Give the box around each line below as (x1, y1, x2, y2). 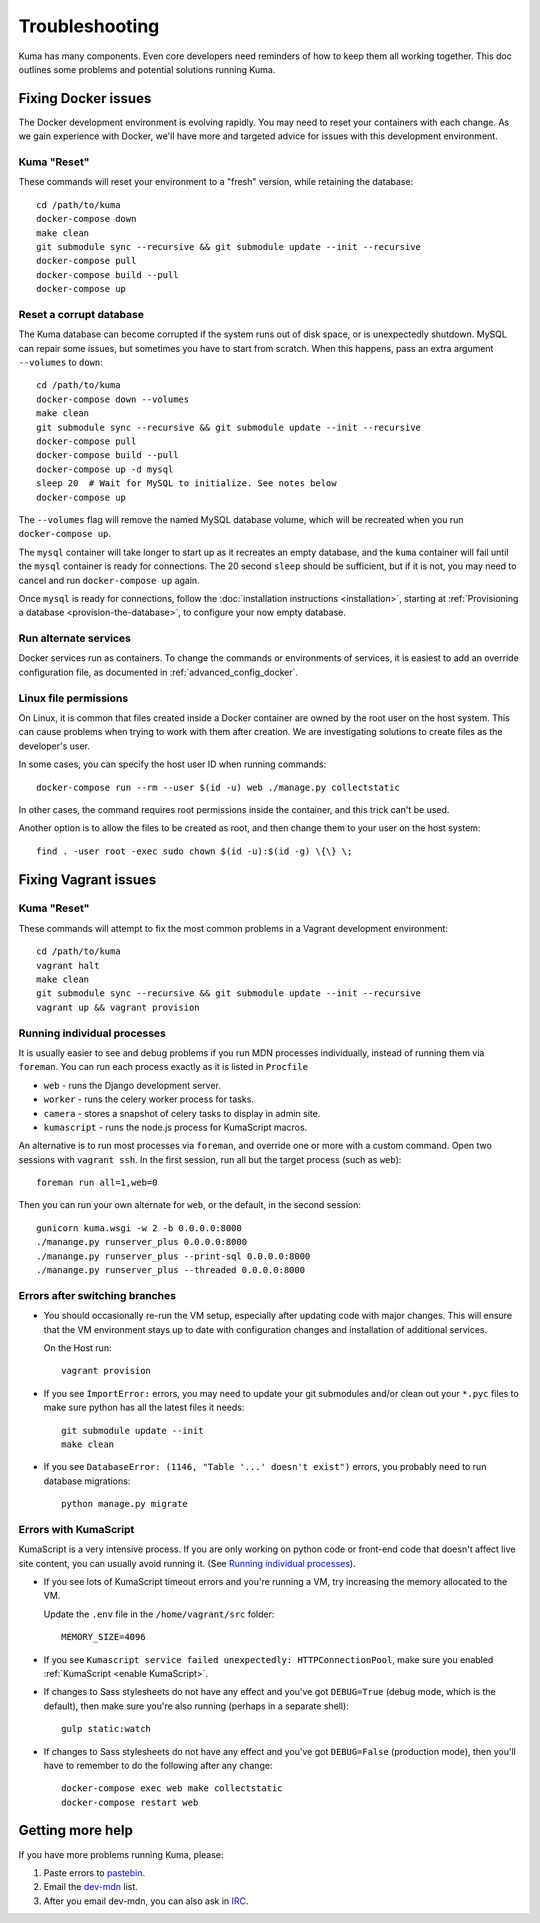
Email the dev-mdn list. (43, 1881, 139, 1893)
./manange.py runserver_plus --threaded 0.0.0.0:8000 (36, 1265, 305, 1276)
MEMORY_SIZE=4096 (61, 1631, 146, 1643)
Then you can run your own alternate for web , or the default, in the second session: (18, 1199, 362, 1211)
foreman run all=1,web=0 (36, 1177, 158, 1189)
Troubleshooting (18, 15, 160, 37)
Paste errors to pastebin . (43, 1866, 146, 1879)
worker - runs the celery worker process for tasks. (43, 1093, 255, 1105)
